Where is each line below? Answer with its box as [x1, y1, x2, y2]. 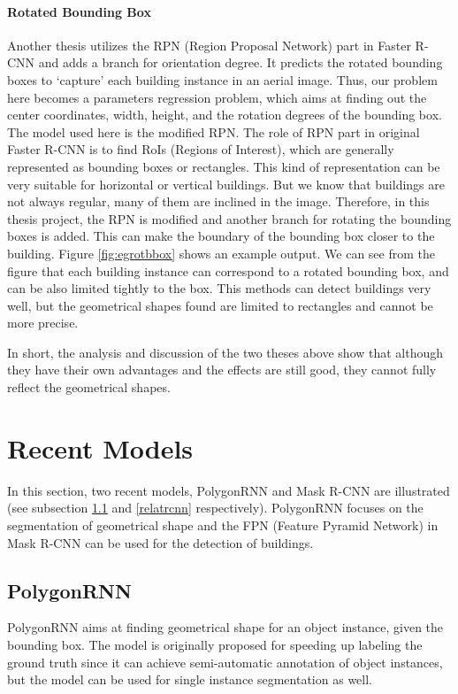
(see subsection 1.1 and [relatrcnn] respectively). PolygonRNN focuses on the [7, 498, 424, 517]
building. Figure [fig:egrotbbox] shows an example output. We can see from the [7, 243, 435, 262]
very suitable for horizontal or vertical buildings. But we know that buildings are [7, 174, 445, 193]
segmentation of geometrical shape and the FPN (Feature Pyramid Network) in [7, 515, 439, 534]
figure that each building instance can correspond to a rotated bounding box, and [7, 261, 449, 280]
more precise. [7, 313, 79, 332]
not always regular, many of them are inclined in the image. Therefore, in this [7, 192, 430, 211]
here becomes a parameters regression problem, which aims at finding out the [7, 88, 427, 106]
